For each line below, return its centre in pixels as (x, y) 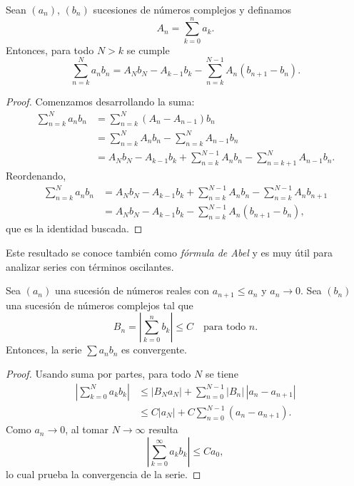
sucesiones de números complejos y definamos (192, 9)
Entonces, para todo (50, 50)
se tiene (222, 373)
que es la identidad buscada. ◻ (74, 228)
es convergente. (154, 350)
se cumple (148, 50)
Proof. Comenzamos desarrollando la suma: (100, 102)
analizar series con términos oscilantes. (90, 266)
